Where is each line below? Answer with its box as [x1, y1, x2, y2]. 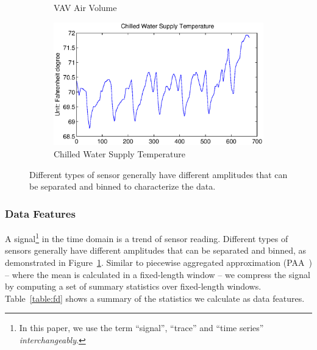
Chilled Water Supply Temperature [54, 148, 185, 160]
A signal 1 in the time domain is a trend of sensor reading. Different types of [5, 230, 288, 245]
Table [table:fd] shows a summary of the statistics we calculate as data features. [5, 291, 305, 304]
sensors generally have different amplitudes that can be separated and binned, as [5, 244, 307, 257]
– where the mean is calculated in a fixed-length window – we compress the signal [5, 268, 310, 280]
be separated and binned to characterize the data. [29, 180, 216, 193]
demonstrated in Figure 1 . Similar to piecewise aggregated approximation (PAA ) [5, 255, 313, 268]
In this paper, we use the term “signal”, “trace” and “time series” [19, 321, 264, 334]
